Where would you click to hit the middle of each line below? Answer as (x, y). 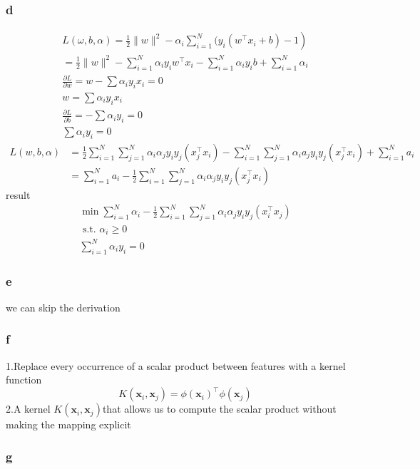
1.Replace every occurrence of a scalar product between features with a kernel (176, 365)
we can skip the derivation (63, 307)
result (18, 194)
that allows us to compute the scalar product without (219, 409)
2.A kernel (28, 409)
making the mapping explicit (68, 424)
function (24, 380)
